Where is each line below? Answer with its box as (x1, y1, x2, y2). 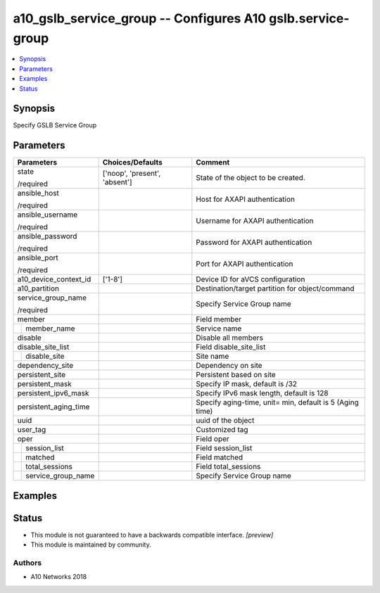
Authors (13, 558, 42, 568)
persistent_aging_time (17, 402, 90, 412)
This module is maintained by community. (30, 540, 151, 549)
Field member (196, 314, 242, 324)
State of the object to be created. (196, 173, 305, 183)
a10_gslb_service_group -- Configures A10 (13, 11, 267, 26)
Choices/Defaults (102, 158, 163, 167)
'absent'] (102, 177, 133, 187)
